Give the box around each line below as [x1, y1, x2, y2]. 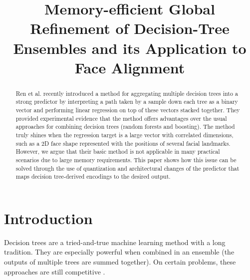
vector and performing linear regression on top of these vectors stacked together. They [15, 106, 240, 114]
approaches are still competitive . [4, 266, 105, 277]
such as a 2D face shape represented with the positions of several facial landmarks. [15, 139, 231, 147]
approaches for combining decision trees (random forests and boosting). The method [15, 122, 235, 131]
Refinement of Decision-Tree [30, 18, 230, 38]
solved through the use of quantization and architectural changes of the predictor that [15, 164, 240, 172]
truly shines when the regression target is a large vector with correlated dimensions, [15, 131, 234, 139]
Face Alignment [74, 57, 185, 77]
